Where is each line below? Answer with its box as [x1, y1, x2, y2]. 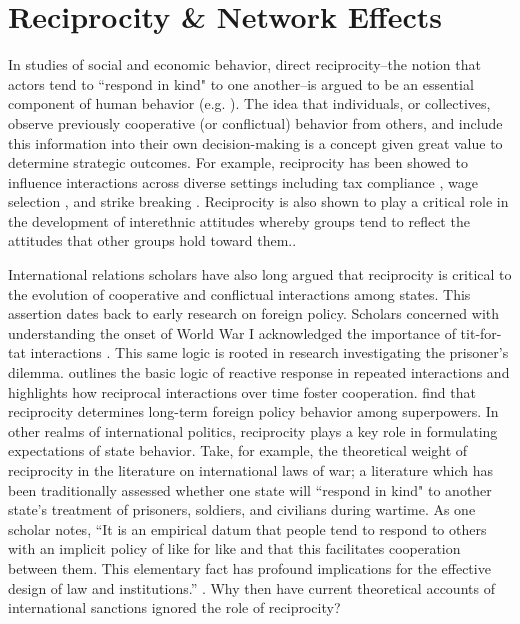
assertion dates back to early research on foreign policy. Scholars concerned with [8, 303, 500, 324]
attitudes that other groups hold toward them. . [8, 230, 297, 251]
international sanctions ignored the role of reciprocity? [8, 597, 341, 618]
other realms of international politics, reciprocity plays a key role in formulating [8, 420, 498, 441]
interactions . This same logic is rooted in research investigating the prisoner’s [30, 342, 509, 363]
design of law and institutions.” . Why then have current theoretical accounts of [8, 577, 495, 598]
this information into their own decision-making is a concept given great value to [8, 132, 503, 153]
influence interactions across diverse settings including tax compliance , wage [8, 171, 478, 192]
